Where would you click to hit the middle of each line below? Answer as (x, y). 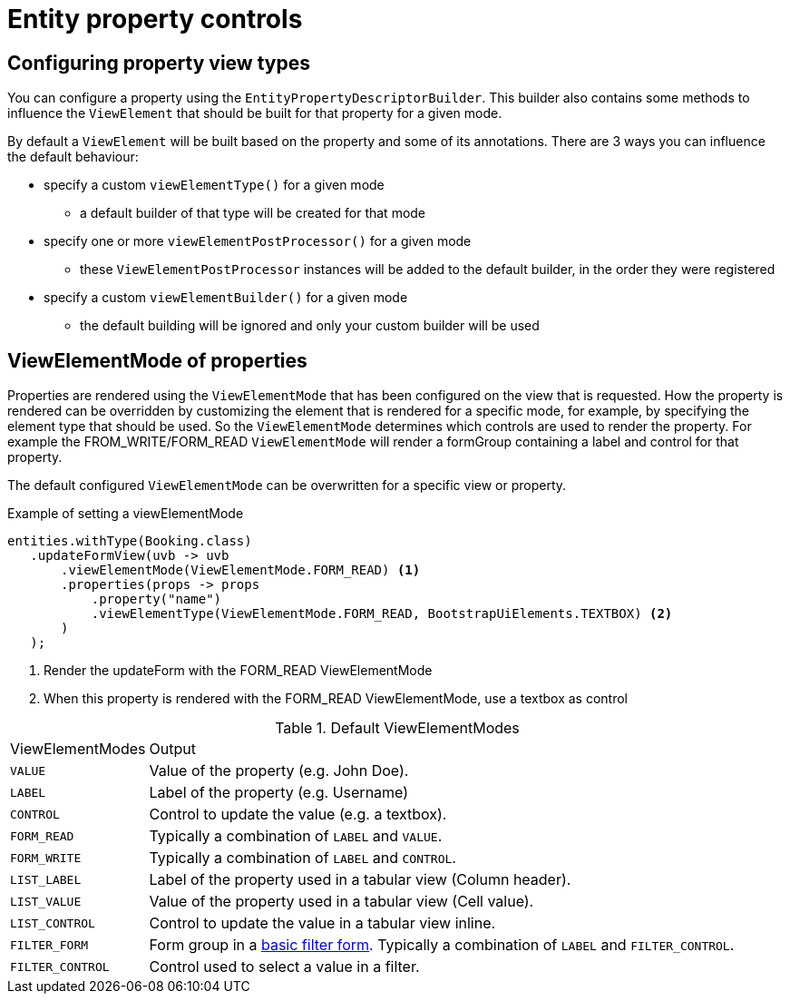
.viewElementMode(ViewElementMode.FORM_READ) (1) (241, 570)
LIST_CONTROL (53, 923)
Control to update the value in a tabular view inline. (322, 923)
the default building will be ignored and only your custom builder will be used (310, 326)
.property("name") (156, 599)
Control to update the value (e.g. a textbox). (298, 815)
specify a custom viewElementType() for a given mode (214, 185)
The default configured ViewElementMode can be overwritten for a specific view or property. (287, 486)
